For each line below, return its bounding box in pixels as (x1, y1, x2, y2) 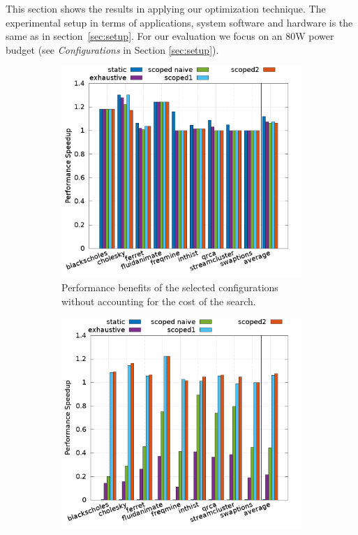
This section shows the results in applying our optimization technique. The (6, 1, 326, 15)
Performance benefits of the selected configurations (61, 280, 278, 295)
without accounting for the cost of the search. (61, 293, 256, 308)
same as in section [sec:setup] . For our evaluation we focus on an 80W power (6, 29, 334, 43)
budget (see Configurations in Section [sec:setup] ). (6, 42, 219, 57)
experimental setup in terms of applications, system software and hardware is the (6, 15, 353, 29)
